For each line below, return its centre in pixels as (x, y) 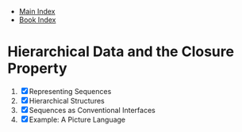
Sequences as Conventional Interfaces (92, 110)
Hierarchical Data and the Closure (121, 52)
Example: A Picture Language (77, 119)
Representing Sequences (70, 91)
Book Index (37, 20)
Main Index (37, 11)
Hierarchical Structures (67, 100)
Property (38, 68)
